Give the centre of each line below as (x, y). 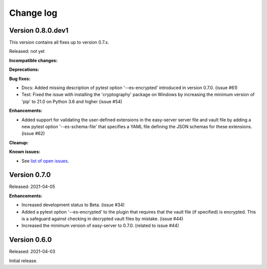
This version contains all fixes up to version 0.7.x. (59, 43)
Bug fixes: (20, 79)
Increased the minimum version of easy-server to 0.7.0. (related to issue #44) (100, 225)
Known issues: (25, 152)
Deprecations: (24, 70)
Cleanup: (19, 142)
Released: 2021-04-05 (32, 187)
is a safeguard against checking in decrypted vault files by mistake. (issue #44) (102, 219)
